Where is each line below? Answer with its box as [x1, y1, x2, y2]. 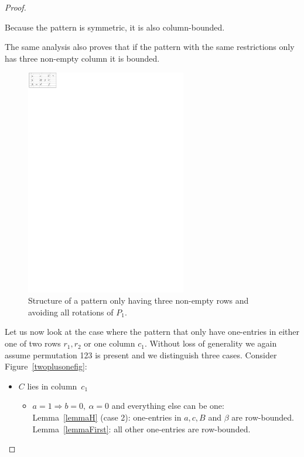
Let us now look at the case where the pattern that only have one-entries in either [5, 325, 299, 338]
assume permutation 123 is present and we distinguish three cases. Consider [5, 348, 277, 361]
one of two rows [5, 337, 61, 350]
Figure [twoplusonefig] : [5, 360, 87, 372]
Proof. [5, 1, 26, 13]
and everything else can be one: [111, 399, 224, 412]
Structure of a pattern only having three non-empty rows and [28, 294, 249, 307]
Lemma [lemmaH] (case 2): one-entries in [32, 411, 182, 424]
